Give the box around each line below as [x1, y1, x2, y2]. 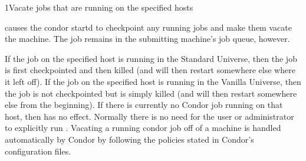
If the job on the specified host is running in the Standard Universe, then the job [5, 52, 297, 64]
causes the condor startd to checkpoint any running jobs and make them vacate [5, 21, 292, 33]
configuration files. [5, 144, 71, 157]
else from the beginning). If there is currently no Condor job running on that [5, 98, 283, 111]
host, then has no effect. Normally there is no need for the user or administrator [5, 110, 294, 122]
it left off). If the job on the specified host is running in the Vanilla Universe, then [5, 75, 301, 87]
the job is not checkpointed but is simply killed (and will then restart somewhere [5, 87, 297, 99]
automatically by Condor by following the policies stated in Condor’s [5, 133, 254, 145]
